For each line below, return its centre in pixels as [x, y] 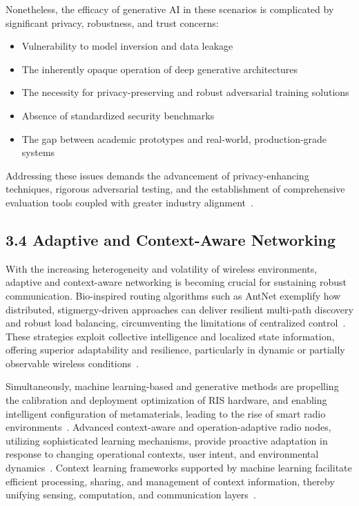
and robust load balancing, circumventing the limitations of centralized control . [176, 323]
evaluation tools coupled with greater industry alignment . [129, 202]
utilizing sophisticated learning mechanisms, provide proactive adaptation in [167, 440]
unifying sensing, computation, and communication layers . [131, 495]
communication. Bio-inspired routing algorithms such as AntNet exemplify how [173, 295]
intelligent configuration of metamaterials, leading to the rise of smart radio [166, 413]
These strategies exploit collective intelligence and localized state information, [170, 336]
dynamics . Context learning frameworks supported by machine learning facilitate [179, 468]
